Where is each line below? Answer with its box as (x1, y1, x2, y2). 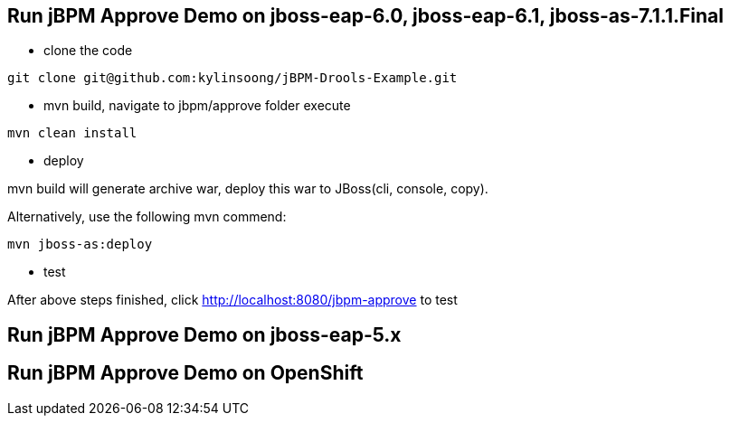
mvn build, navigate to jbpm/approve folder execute (43, 98, 351, 114)
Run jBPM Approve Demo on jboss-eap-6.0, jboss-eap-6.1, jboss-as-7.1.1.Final (7, 5, 724, 27)
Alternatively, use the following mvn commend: (7, 209, 287, 225)
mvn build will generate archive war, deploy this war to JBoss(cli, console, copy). (7, 181, 488, 197)
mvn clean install (7, 126, 137, 141)
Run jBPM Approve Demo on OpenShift (7, 362, 364, 385)
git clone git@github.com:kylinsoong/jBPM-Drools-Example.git (7, 70, 458, 86)
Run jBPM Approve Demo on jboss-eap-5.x (7, 323, 402, 346)
